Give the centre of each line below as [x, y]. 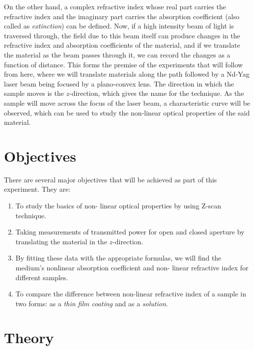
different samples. [42, 277]
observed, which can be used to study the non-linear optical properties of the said [127, 112]
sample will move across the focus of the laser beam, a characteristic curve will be [127, 102]
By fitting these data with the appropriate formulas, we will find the [118, 258]
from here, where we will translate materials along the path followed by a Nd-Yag [127, 74]
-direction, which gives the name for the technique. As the [157, 93]
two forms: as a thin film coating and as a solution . [92, 303]
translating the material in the [61, 241]
